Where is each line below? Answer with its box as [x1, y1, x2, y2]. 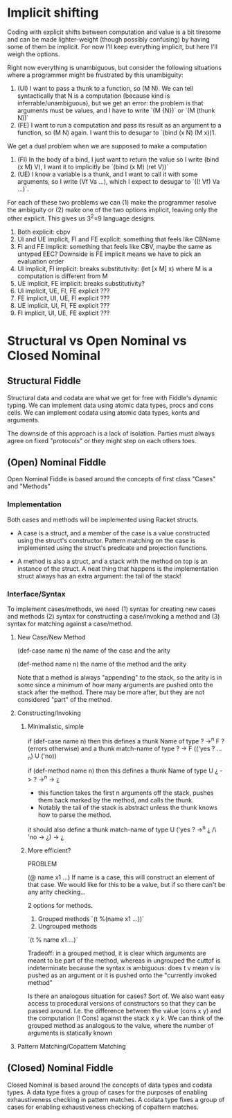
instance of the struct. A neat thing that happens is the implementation [17, 564, 219, 573]
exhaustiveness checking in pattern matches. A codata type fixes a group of [7, 1095, 225, 1103]
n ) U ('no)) [27, 751, 57, 762]
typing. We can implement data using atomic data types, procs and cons [7, 401, 214, 409]
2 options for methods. [27, 901, 93, 909]
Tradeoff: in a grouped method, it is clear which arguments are [27, 949, 206, 957]
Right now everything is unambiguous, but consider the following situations [7, 63, 222, 71]
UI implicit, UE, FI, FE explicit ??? [17, 286, 110, 295]
